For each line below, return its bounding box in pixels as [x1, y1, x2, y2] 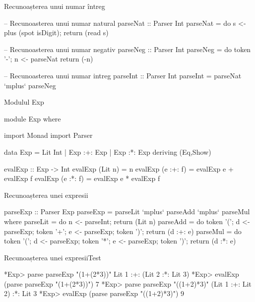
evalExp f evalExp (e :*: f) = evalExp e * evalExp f [4, 173, 160, 183]
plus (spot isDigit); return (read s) [4, 27, 109, 38]
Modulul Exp [4, 97, 44, 107]
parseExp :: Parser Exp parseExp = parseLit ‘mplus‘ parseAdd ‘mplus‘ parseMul [4, 206, 250, 217]
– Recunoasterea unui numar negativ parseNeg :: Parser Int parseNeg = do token [4, 44, 251, 54]
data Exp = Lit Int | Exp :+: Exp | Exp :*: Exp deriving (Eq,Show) [4, 146, 211, 157]
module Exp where [4, 113, 61, 123]
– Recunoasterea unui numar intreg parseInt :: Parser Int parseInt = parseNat [4, 70, 242, 80]
